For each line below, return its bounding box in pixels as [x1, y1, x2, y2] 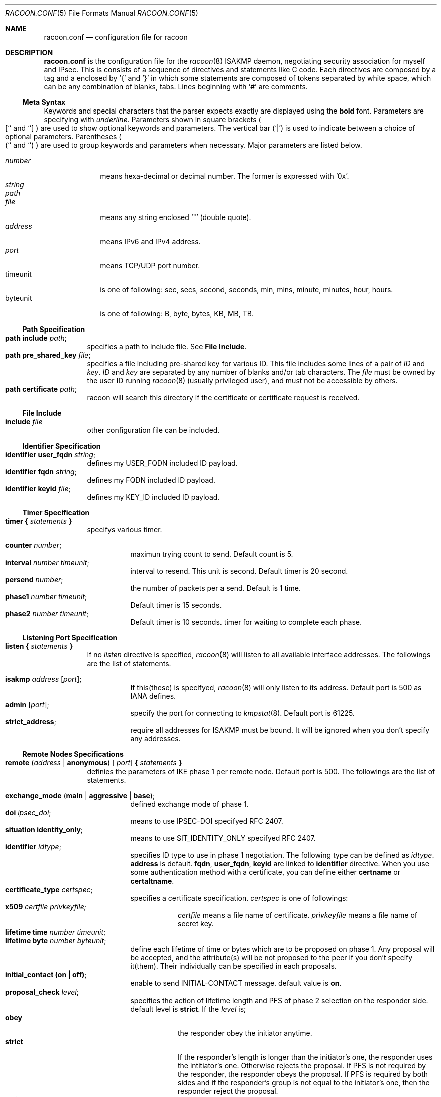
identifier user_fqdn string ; [5, 450, 96, 459]
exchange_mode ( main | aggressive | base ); [5, 791, 155, 800]
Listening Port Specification [22, 633, 118, 642]
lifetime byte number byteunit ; [5, 936, 106, 945]
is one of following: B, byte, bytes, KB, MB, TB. [100, 309, 254, 318]
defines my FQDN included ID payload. [87, 476, 215, 484]
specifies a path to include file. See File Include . [87, 342, 247, 351]
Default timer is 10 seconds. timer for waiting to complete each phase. [130, 618, 362, 626]
